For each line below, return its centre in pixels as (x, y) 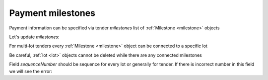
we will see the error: (31, 71)
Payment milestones (52, 13)
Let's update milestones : (34, 37)
